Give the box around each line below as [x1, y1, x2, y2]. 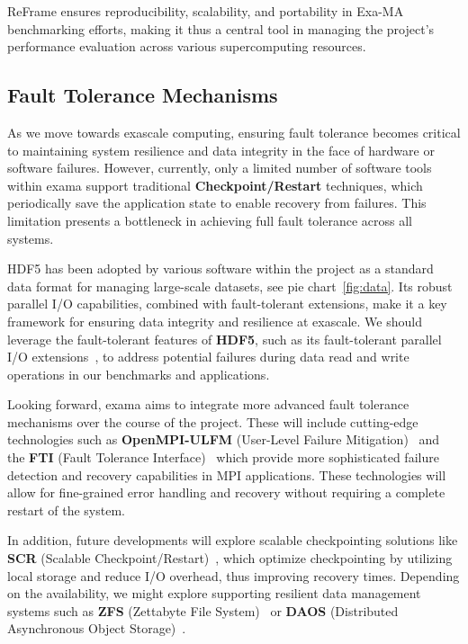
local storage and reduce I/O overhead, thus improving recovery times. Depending [7, 566, 460, 585]
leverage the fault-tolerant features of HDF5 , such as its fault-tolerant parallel [7, 329, 442, 348]
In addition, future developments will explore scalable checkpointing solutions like [7, 531, 458, 550]
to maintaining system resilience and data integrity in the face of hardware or [7, 140, 435, 159]
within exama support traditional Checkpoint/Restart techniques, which [7, 175, 423, 194]
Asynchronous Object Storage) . [7, 619, 186, 638]
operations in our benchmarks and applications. [7, 364, 270, 383]
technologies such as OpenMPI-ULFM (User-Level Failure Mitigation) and [7, 430, 440, 449]
